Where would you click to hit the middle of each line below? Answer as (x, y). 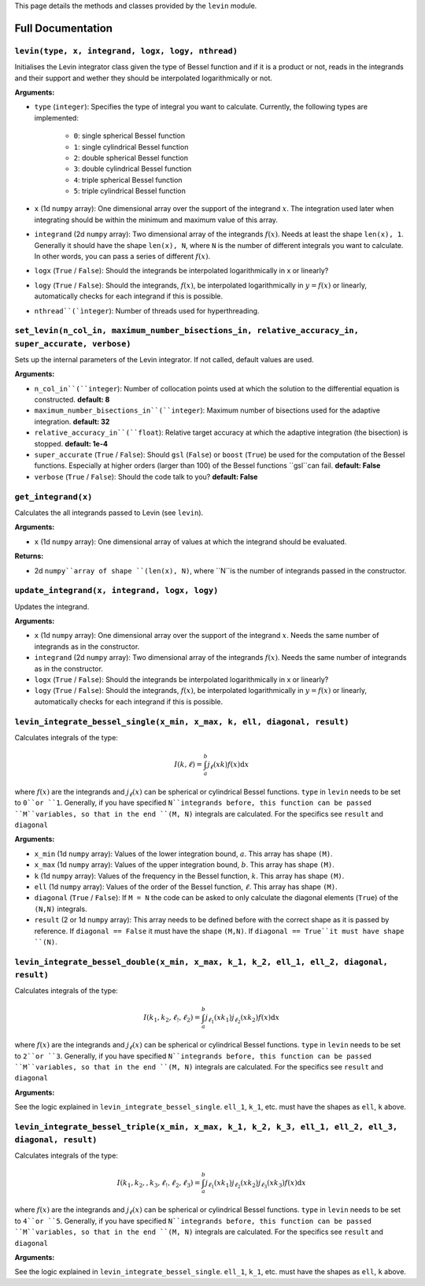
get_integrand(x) (54, 497)
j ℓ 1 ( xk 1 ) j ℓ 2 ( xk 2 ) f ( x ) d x (242, 1019)
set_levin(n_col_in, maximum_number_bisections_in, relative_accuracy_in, (187, 331)
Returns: (29, 556)
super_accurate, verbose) (73, 344)
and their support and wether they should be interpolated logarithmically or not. (144, 78)
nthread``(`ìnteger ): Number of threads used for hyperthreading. (147, 310)
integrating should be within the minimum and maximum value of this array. (156, 220)
